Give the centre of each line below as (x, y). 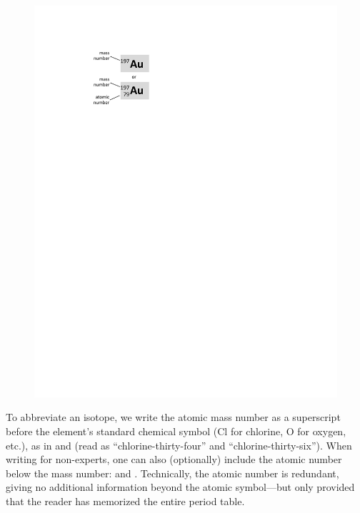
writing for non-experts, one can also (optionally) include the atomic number (174, 459)
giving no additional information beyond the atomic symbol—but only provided (180, 487)
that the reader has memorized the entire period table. (125, 501)
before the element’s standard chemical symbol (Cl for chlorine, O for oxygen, (176, 431)
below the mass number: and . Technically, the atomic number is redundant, (172, 473)
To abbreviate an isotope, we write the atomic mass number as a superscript (173, 417)
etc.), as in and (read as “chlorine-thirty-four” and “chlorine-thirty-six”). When (179, 445)
